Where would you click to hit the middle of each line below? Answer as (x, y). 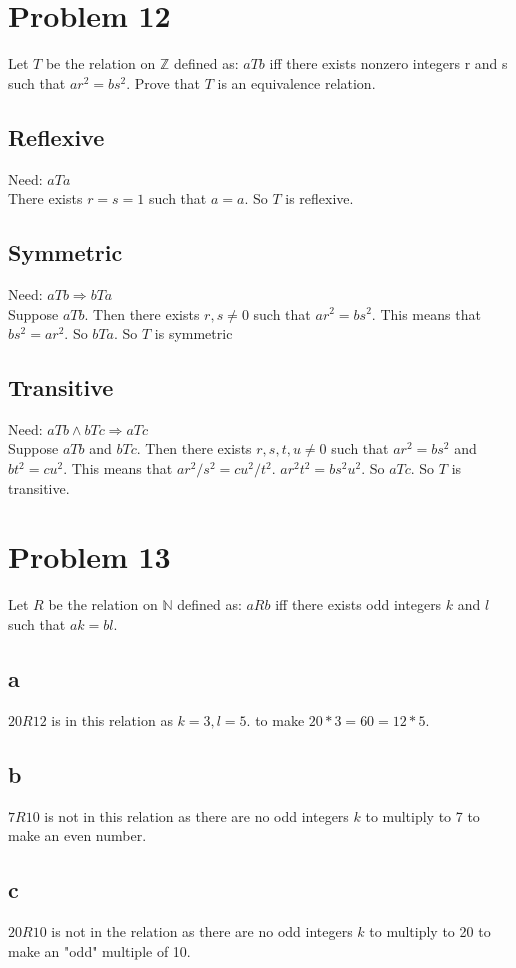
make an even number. (77, 835)
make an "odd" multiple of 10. (99, 950)
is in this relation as (112, 719)
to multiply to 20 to (430, 930)
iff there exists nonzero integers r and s (388, 63)
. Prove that (163, 82)
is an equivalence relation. (296, 82)
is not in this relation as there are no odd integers (196, 815)
